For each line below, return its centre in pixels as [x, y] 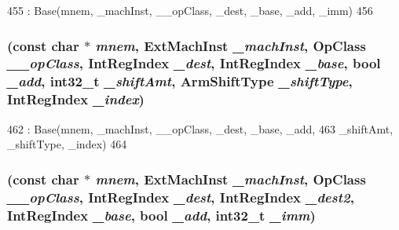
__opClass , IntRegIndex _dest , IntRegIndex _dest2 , [181, 197]
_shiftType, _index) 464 [67, 144]
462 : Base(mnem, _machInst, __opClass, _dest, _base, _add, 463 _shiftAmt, [200, 128]
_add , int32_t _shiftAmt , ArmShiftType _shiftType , [180, 81]
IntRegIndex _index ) [76, 99]
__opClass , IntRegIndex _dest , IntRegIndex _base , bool [194, 63]
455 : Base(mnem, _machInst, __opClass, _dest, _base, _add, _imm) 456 [190, 10]
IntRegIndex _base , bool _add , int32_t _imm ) [161, 215]
